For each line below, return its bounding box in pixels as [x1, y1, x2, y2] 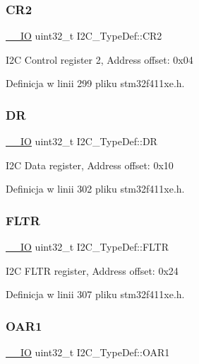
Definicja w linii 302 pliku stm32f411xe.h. [6, 181, 185, 196]
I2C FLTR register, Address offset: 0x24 [6, 263, 179, 278]
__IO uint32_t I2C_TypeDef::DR [6, 134, 157, 149]
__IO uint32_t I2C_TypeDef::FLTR [6, 239, 169, 254]
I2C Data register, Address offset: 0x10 [6, 157, 174, 172]
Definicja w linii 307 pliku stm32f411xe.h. [6, 287, 185, 302]
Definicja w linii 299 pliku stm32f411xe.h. [6, 76, 185, 91]
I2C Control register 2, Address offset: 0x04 [6, 52, 193, 67]
